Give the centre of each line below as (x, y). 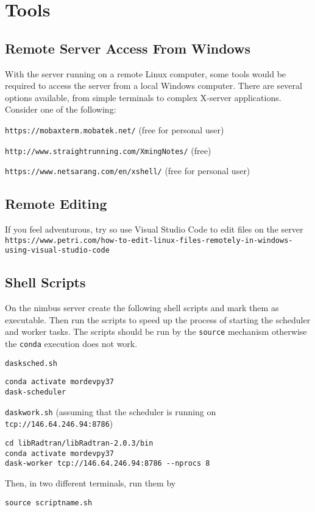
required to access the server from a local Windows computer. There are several (154, 86)
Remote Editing (56, 204)
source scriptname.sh (49, 503)
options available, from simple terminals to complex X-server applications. (143, 97)
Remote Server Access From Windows (128, 48)
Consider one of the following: (61, 109)
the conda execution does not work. (71, 344)
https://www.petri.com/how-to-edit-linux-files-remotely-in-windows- (149, 240)
